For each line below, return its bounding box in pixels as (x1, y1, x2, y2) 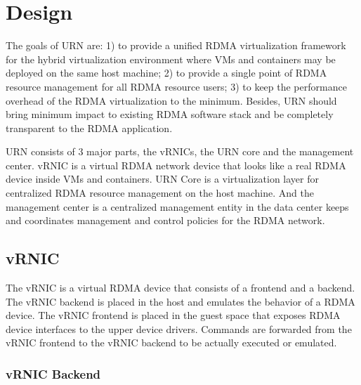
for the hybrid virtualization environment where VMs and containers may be (6, 51, 336, 66)
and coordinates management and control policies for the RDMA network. (6, 213, 325, 228)
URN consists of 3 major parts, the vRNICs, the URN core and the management (6, 144, 354, 159)
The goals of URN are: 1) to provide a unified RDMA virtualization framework (6, 38, 346, 53)
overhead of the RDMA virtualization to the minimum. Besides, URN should (6, 93, 337, 107)
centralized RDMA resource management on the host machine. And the (6, 185, 314, 200)
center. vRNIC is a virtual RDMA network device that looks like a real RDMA (6, 157, 346, 172)
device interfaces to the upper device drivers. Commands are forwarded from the (6, 321, 352, 336)
